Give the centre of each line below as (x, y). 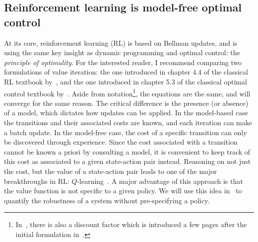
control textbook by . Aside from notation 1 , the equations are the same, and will (127, 92)
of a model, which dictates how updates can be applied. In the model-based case (126, 113)
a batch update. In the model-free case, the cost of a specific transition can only (126, 132)
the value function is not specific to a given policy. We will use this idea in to (123, 191)
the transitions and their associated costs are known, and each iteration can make (128, 122)
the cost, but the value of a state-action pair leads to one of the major (111, 171)
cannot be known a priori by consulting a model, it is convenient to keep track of (127, 151)
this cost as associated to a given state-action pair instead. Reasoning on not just (128, 161)
